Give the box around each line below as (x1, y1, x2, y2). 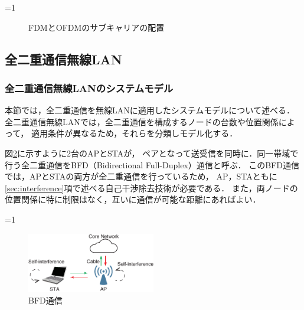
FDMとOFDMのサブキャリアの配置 (28, 21, 165, 33)
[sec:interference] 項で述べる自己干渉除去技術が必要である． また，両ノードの (5, 181, 298, 194)
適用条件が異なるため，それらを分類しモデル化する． (31, 127, 238, 139)
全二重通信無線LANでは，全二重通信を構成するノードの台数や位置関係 (5, 115, 279, 128)
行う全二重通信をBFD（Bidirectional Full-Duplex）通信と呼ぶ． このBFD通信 (5, 158, 299, 171)
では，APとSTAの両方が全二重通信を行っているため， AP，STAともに (5, 170, 277, 182)
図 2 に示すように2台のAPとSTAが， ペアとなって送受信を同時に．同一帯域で (5, 146, 299, 159)
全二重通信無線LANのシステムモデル (5, 80, 174, 95)
